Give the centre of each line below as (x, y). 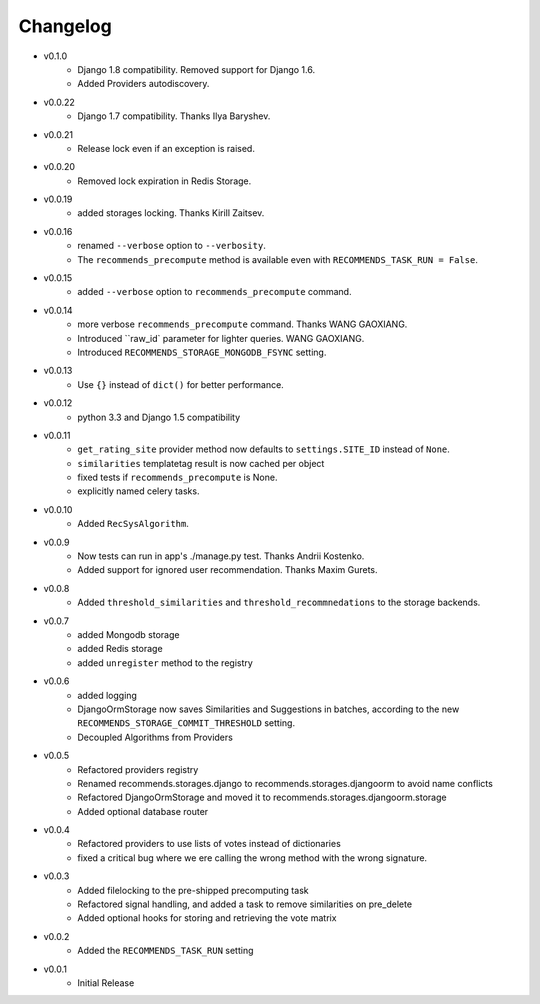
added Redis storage (120, 649)
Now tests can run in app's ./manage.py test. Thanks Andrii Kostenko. (221, 556)
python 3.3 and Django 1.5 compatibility (159, 417)
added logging (107, 695)
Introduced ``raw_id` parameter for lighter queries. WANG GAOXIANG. (221, 338)
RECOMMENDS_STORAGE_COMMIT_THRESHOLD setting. (186, 723)
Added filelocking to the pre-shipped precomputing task (193, 890)
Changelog (65, 26)
